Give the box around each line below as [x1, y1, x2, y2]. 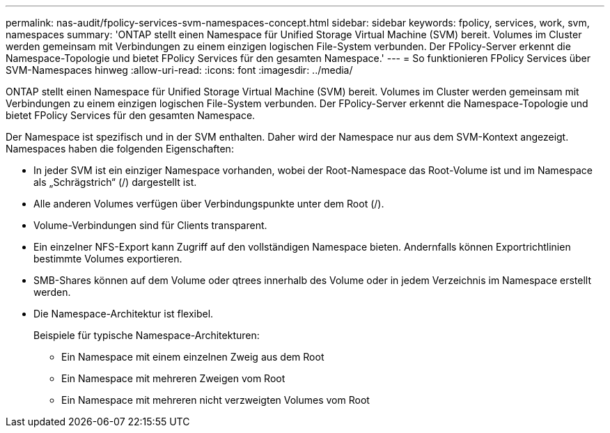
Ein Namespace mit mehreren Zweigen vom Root [61, 372, 286, 384]
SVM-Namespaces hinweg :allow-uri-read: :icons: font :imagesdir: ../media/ [6, 64, 353, 76]
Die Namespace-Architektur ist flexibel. [33, 308, 214, 320]
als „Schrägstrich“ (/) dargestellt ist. [33, 176, 197, 188]
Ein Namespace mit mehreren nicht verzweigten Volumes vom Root [61, 394, 370, 406]
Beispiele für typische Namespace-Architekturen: [33, 329, 260, 341]
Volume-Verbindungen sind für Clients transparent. [33, 219, 267, 231]
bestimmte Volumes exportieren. [33, 253, 182, 265]
